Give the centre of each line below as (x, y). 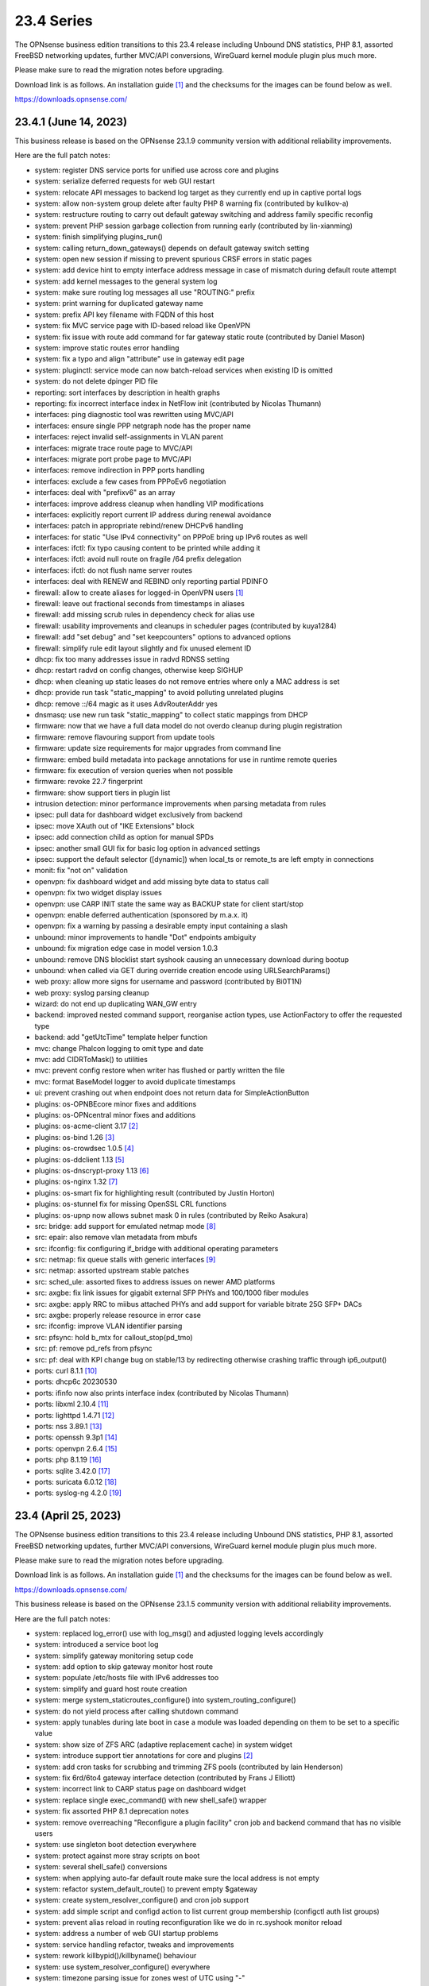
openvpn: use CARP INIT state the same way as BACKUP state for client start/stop (169, 904)
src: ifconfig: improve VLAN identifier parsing (108, 1326)
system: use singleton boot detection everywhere (116, 1845)
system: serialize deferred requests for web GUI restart (125, 181)
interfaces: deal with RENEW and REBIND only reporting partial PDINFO (151, 582)
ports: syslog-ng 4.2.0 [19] (78, 1493)
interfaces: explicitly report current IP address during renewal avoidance (153, 514)
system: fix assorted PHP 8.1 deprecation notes (112, 1811)
